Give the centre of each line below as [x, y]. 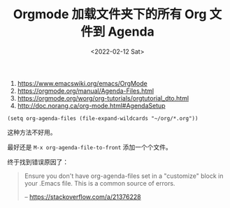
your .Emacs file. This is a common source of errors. [100, 183]
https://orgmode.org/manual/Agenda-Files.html [86, 91]
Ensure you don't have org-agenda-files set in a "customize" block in [124, 176]
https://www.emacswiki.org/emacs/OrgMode [82, 83]
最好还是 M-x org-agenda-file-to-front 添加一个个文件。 [90, 147]
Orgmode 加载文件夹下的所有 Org [110, 14]
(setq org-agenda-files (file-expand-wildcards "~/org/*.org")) [103, 118]
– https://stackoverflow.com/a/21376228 [82, 197]
